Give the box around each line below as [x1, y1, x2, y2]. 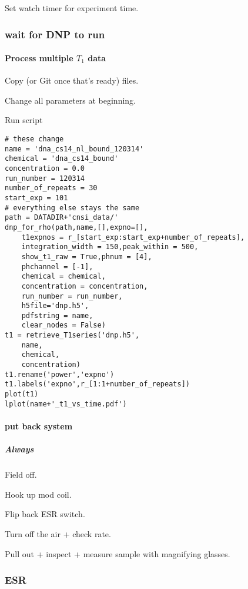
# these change [5, 135, 64, 144]
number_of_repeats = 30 [5, 184, 98, 193]
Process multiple [5, 52, 73, 64]
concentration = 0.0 [5, 164, 85, 173]
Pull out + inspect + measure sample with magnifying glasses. [5, 547, 230, 560]
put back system [5, 419, 73, 432]
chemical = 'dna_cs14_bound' [5, 154, 119, 163]
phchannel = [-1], [21, 262, 93, 271]
